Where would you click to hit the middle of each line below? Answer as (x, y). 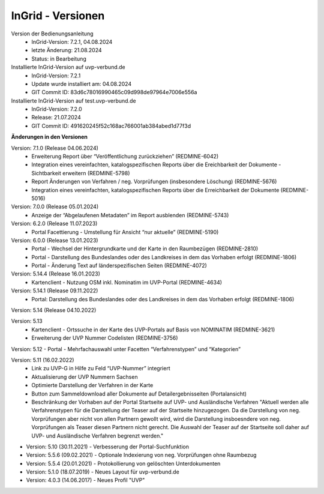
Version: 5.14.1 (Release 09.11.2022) (55, 291)
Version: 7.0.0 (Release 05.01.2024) (55, 206)
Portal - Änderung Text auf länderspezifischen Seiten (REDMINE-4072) (119, 266)
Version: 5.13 (27, 321)
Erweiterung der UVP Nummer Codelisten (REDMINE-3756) (105, 338)
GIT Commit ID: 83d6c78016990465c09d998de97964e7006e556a (114, 92)
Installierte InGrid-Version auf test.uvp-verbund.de (73, 101)
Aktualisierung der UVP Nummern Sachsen (85, 377)
